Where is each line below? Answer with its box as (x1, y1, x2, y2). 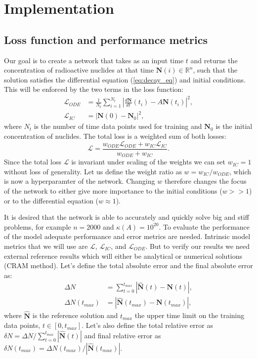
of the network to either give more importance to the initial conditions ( (4, 185, 222, 196)
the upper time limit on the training (134, 310, 245, 320)
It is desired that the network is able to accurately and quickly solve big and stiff (4, 212, 249, 222)
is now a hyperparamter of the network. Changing (4, 176, 155, 186)
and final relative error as (84, 330, 161, 340)
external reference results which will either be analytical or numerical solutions (4, 250, 243, 261)
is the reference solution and (32, 310, 118, 320)
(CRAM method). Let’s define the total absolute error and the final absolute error (4, 260, 253, 271)
